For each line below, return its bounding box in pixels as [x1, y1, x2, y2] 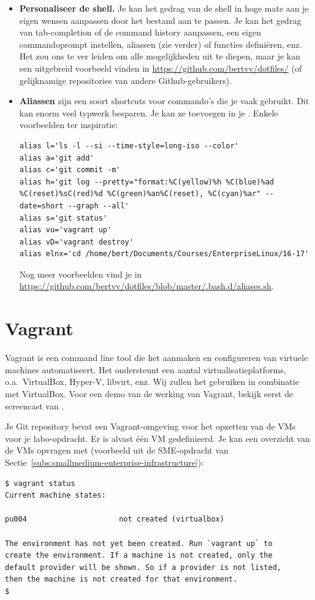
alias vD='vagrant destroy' [19, 237, 134, 246]
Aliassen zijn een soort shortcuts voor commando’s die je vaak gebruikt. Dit [19, 94, 309, 107]
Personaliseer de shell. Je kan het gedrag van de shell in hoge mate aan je [19, 2, 309, 14]
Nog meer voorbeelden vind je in [19, 267, 142, 280]
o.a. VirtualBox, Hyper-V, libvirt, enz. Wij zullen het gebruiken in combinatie [5, 375, 299, 388]
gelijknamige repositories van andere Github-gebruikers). [19, 74, 232, 86]
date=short [19, 201, 64, 210]
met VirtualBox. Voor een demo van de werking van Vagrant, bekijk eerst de [5, 387, 294, 400]
